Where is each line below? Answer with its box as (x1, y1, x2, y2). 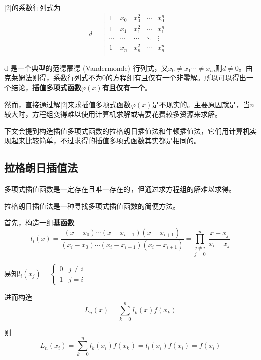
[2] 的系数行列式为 (4, 2, 61, 12)
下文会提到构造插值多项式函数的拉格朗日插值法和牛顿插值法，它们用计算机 (4, 125, 250, 136)
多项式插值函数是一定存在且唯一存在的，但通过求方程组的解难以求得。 (4, 184, 236, 194)
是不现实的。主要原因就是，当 (152, 99, 250, 109)
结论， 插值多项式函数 (11, 82, 81, 92)
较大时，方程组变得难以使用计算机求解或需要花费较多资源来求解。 (4, 109, 222, 119)
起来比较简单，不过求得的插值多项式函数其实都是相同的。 (11, 135, 201, 146)
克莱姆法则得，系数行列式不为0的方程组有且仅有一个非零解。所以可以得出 (4, 72, 246, 83)
